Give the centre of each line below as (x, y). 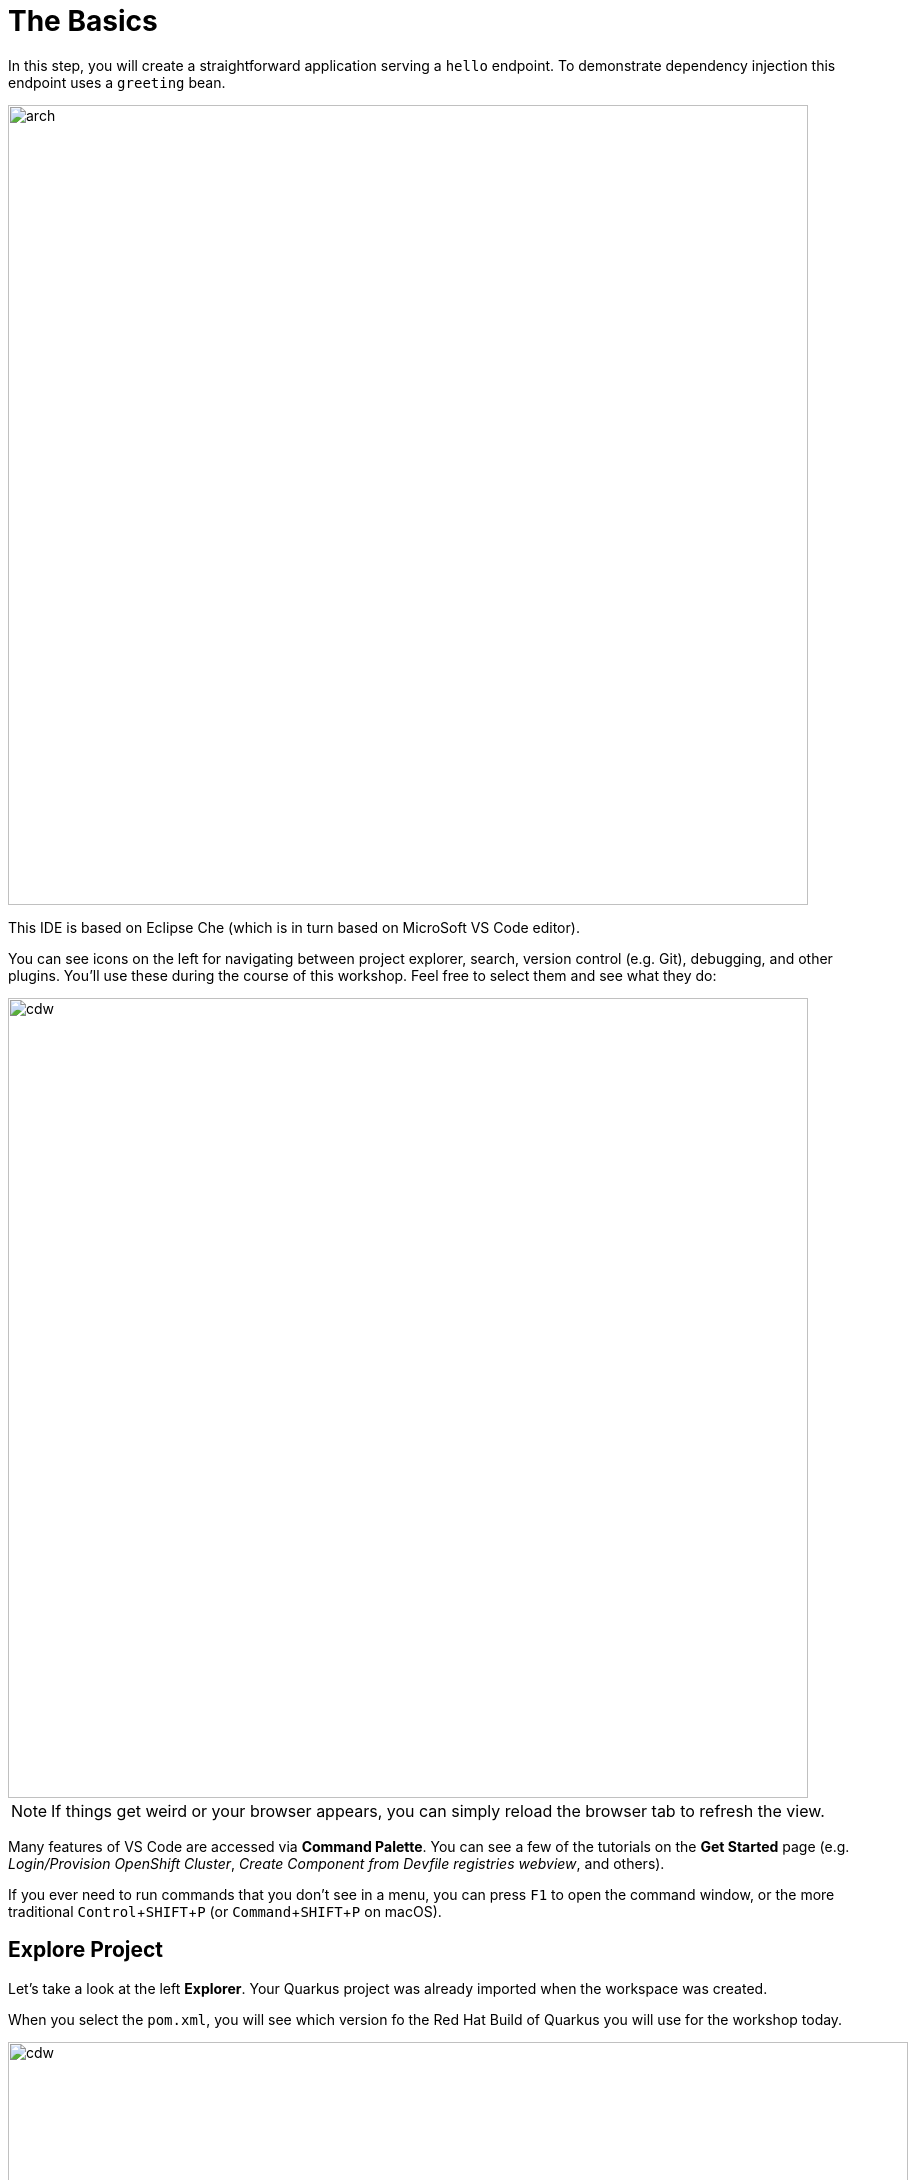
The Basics (83, 21)
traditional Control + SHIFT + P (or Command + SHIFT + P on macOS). (225, 1911)
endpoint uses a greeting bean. (117, 82)
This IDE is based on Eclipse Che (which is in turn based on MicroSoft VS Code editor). (294, 927)
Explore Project (86, 1950)
